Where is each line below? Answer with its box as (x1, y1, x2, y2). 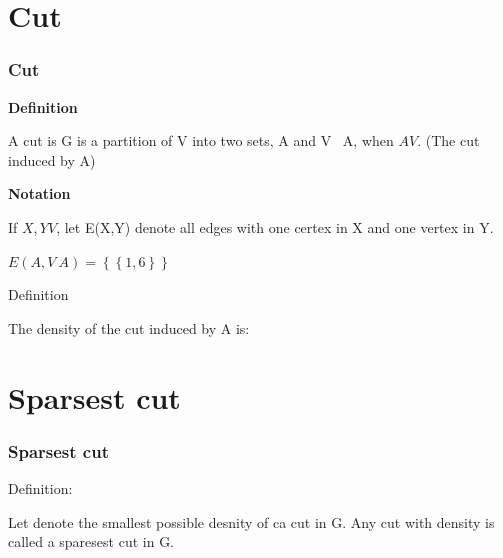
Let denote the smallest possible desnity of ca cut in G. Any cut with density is (8, 511, 495, 532)
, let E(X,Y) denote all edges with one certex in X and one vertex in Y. (56, 216, 494, 237)
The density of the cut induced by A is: (8, 317, 250, 338)
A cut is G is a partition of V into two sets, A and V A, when (8, 130, 394, 151)
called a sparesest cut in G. (8, 531, 175, 552)
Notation (8, 183, 71, 204)
